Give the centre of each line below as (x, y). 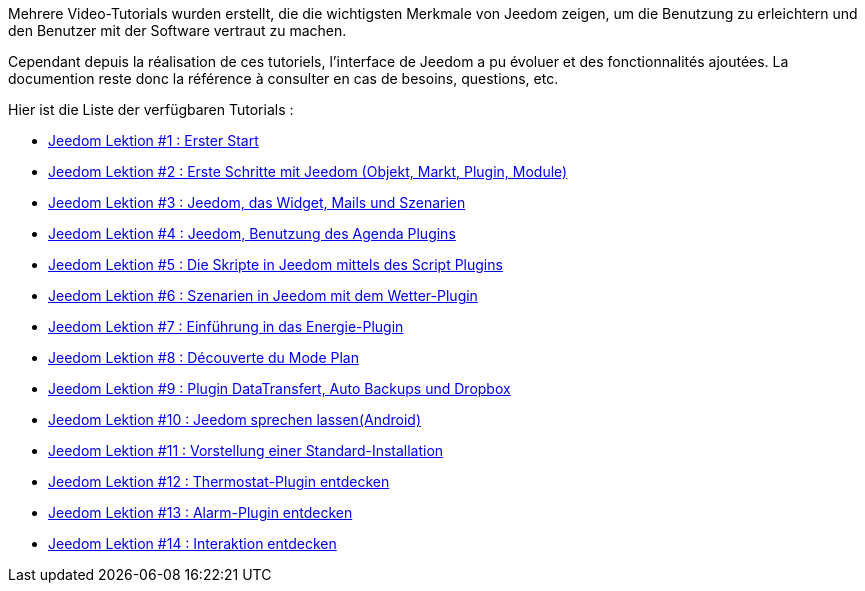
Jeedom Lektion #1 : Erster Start (153, 140)
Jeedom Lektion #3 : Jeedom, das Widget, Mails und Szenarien (257, 202)
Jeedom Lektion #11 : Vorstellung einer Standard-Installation (246, 450)
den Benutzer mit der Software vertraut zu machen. (177, 30)
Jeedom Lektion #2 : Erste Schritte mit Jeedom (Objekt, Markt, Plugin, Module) (308, 171)
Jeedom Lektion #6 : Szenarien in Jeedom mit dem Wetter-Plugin (263, 295)
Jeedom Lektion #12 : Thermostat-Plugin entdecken (219, 481)
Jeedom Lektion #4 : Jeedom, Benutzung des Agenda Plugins (252, 233)
